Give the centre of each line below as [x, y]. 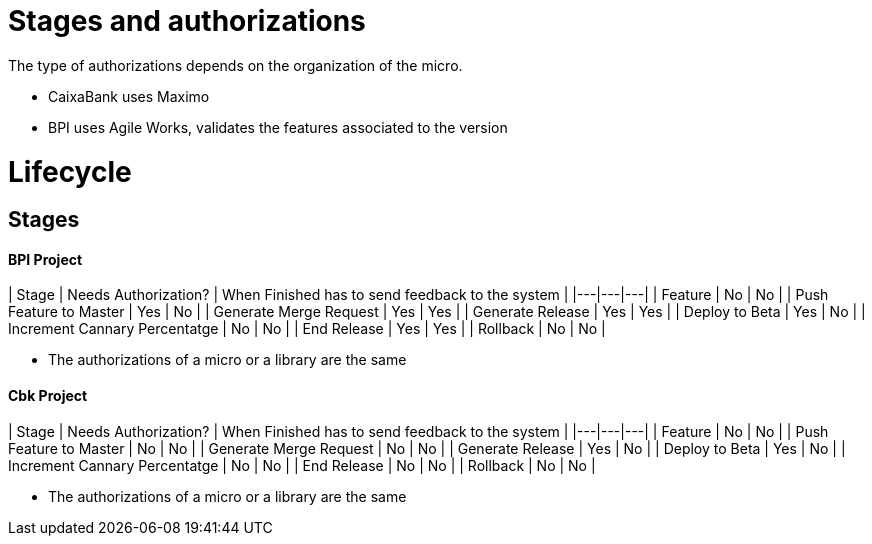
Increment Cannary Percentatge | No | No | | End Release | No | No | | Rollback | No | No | [302, 465]
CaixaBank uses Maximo [129, 96]
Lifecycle [70, 171]
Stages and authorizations [187, 21]
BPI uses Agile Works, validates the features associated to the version [278, 127]
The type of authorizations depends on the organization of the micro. [235, 65]
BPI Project [45, 259]
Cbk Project [48, 396]
